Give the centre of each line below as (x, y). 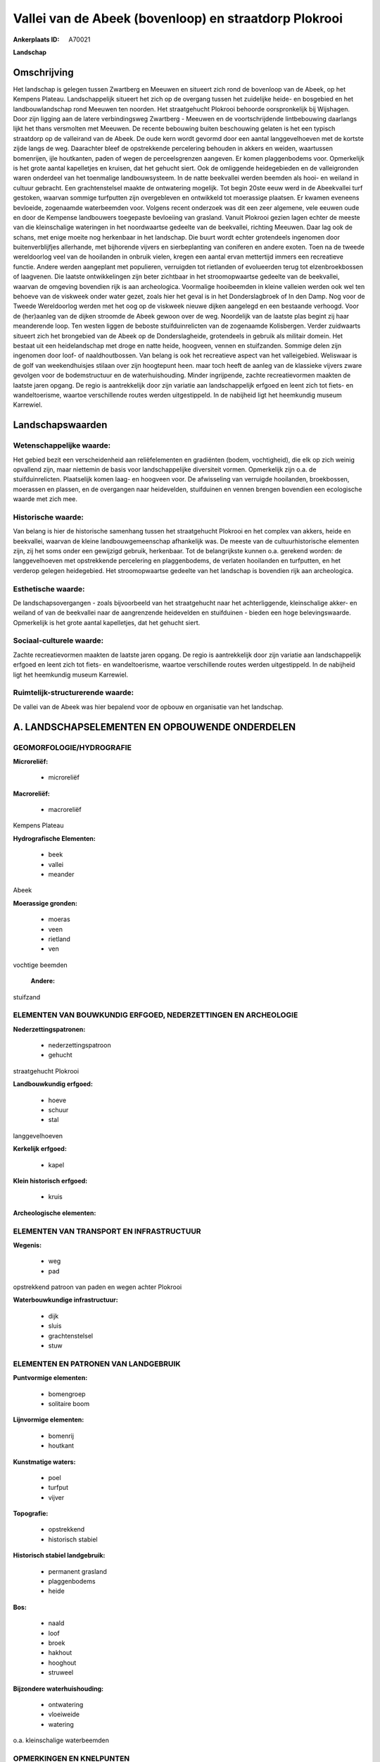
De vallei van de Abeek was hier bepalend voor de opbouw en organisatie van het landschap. (148, 707)
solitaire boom (69, 1403)
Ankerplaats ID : (36, 39)
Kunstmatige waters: (44, 1462)
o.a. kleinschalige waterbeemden (61, 1740)
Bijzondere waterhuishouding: (58, 1689)
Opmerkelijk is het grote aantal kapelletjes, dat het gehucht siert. (107, 622)
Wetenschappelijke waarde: (62, 445)
